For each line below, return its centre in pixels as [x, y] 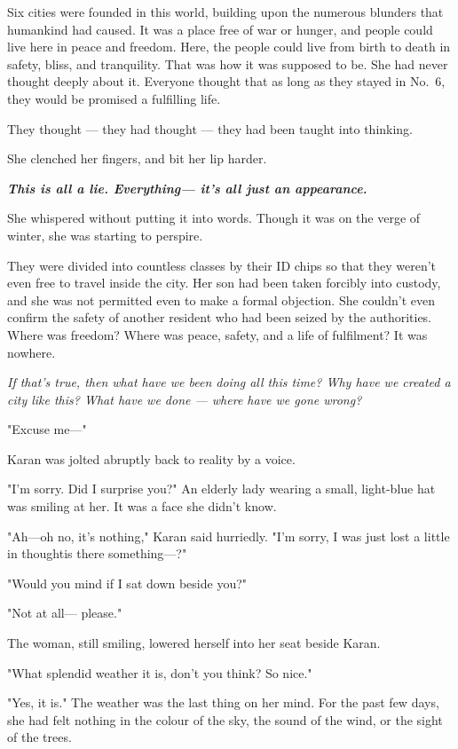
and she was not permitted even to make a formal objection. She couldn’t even [221, 300]
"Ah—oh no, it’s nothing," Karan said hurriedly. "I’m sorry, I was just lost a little [229, 536]
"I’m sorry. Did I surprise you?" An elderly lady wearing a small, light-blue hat [221, 489]
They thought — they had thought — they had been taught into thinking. [210, 128]
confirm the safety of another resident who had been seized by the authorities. [220, 317]
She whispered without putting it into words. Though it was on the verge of [214, 218]
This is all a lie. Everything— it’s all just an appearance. [187, 188]
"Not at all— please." [65, 613]
